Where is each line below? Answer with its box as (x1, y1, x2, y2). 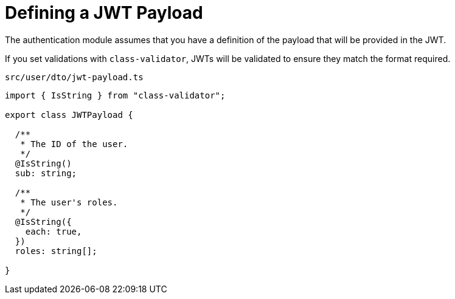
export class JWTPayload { (5, 109, 133, 120)
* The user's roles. (20, 197, 118, 207)
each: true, (25, 226, 82, 236)
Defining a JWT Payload (5, 2, 203, 23)
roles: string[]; (15, 246, 97, 256)
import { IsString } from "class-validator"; (5, 90, 226, 100)
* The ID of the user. (20, 139, 128, 149)
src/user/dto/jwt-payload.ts (5, 72, 144, 82)
